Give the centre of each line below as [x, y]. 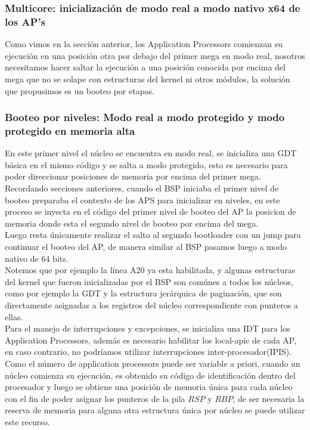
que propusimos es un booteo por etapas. [80, 90]
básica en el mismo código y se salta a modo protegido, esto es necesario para [146, 164]
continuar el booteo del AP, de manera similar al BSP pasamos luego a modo [146, 246]
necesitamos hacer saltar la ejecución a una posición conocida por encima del [145, 67]
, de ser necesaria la [269, 398]
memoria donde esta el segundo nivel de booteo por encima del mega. [132, 223]
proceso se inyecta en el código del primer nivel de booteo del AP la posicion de [151, 211]
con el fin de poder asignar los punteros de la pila [95, 398]
